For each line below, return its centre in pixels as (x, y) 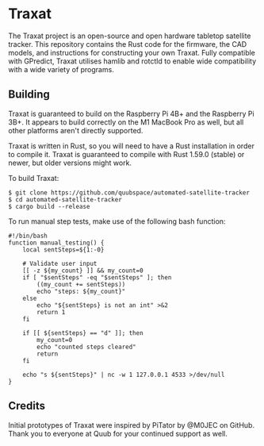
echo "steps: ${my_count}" (81, 291)
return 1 (51, 312)
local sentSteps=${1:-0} (63, 250)
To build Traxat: (34, 178)
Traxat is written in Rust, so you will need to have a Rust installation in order (132, 146)
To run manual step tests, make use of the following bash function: (117, 221)
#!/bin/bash (28, 236)
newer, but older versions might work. (70, 163)
